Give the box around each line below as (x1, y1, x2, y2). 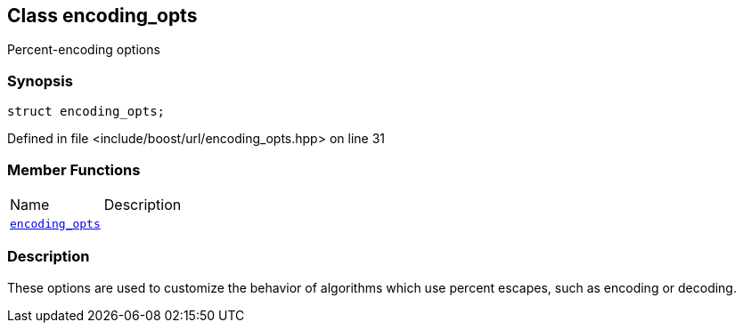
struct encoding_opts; (7, 104, 166, 119)
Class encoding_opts (7, 4, 198, 27)
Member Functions (7, 160, 141, 179)
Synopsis (7, 71, 73, 90)
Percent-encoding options (7, 42, 160, 58)
